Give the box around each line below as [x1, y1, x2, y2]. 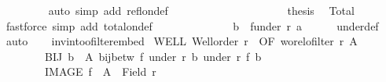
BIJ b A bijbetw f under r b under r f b [44, 48, 262, 64]
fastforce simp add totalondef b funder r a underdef [6, 17, 379, 34]
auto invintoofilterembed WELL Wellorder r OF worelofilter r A [6, 33, 358, 49]
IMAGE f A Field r [44, 63, 156, 80]
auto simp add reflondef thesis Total [48, 2, 355, 18]
